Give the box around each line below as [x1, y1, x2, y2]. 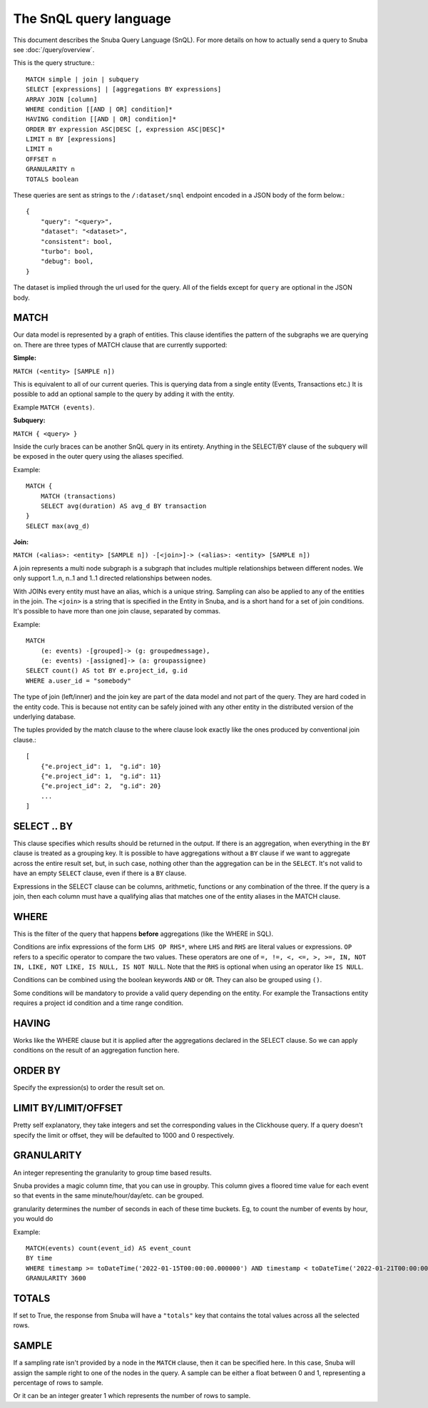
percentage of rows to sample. [13, 1379, 103, 1387]
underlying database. [13, 712, 76, 720]
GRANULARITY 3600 [26, 1274, 86, 1282]
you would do [13, 1215, 53, 1223]
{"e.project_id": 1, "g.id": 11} [40, 772, 162, 780]
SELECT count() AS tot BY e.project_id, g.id [26, 667, 188, 675]
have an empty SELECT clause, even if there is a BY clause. [13, 869, 187, 877]
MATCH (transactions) [40, 492, 117, 500]
